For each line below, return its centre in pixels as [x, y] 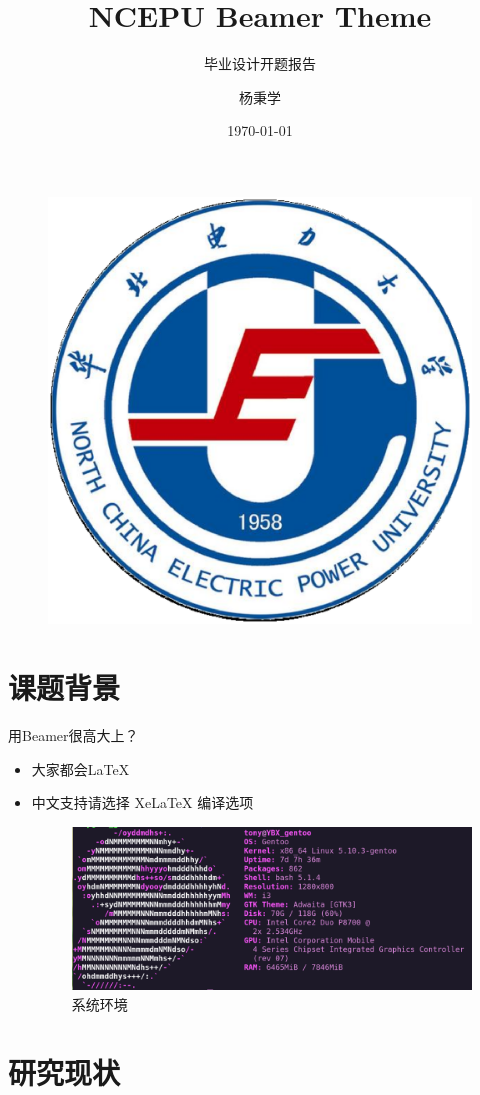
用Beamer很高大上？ [73, 734]
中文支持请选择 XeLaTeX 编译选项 [142, 802]
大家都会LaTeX [80, 768]
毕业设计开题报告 [260, 63]
